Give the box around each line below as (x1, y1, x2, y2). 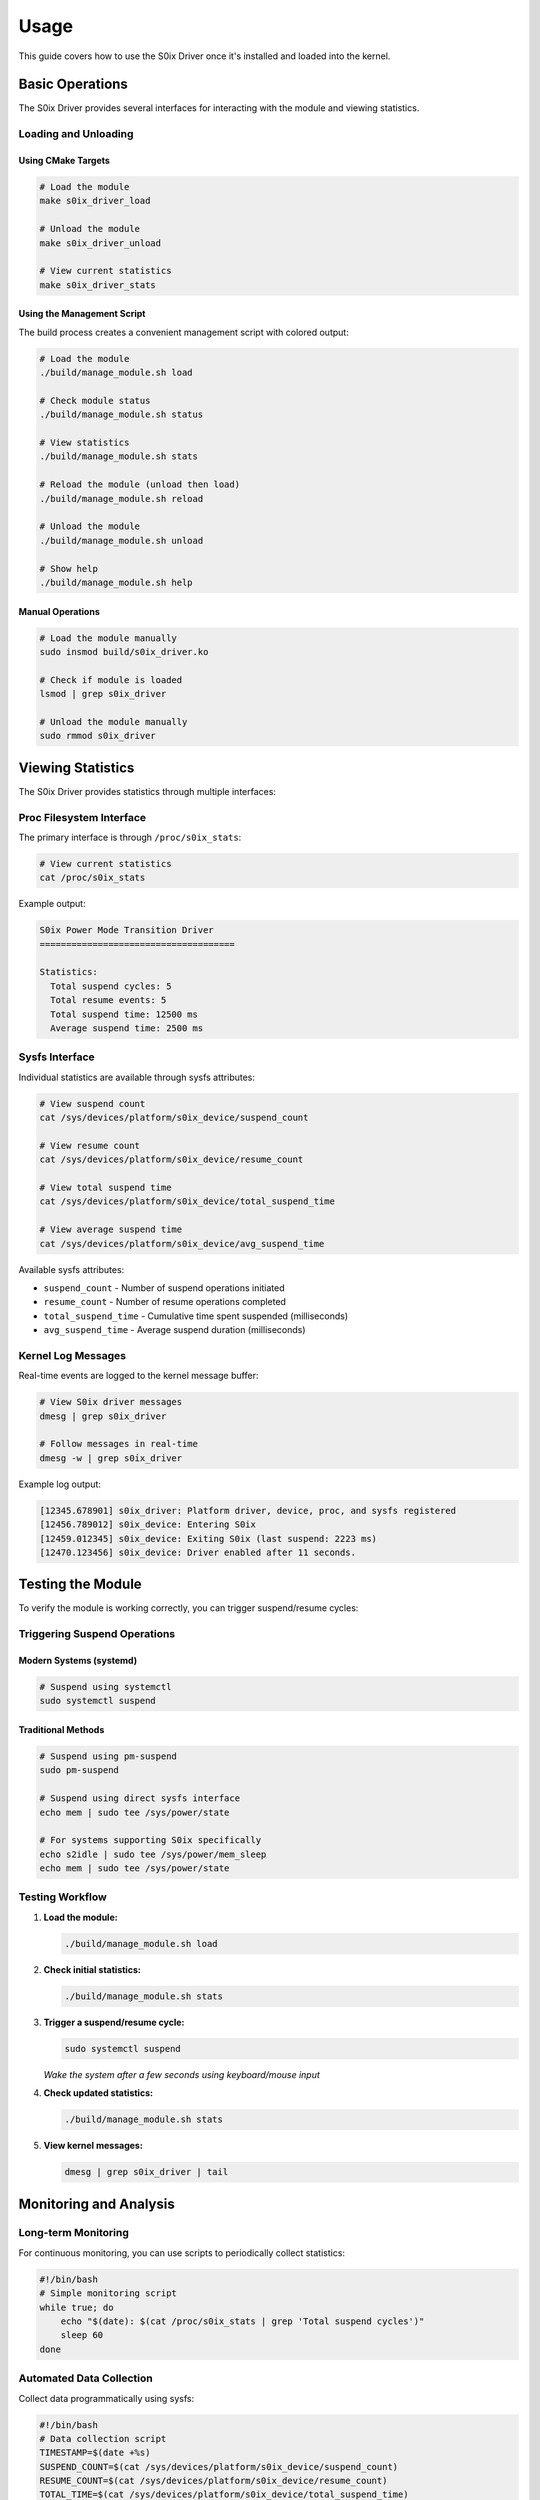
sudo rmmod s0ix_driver (39, 730, 157, 742)
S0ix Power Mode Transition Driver (39, 925, 214, 936)
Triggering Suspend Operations (18, 1627, 176, 1641)
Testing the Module (18, 1576, 142, 1593)
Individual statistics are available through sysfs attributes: (18, 1071, 255, 1083)
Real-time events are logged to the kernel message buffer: (18, 1370, 259, 1382)
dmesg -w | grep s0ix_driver (39, 1452, 183, 1464)
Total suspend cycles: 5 (50, 980, 172, 992)
